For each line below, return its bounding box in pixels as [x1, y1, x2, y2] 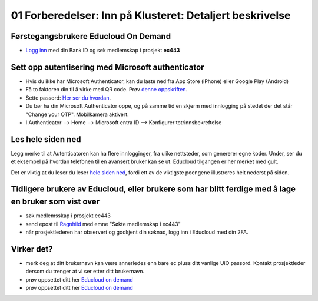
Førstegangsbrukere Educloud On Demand [11, 31, 171, 41]
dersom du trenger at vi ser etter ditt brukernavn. [25, 268, 144, 275]
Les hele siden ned [11, 134, 81, 144]
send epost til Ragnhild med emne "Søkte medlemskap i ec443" [25, 220, 181, 227]
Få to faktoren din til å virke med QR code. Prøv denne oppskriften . [25, 86, 188, 93]
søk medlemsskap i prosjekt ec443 [25, 212, 111, 219]
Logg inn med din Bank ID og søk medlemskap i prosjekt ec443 [25, 47, 180, 54]
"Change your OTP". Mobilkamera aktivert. [25, 111, 129, 118]
